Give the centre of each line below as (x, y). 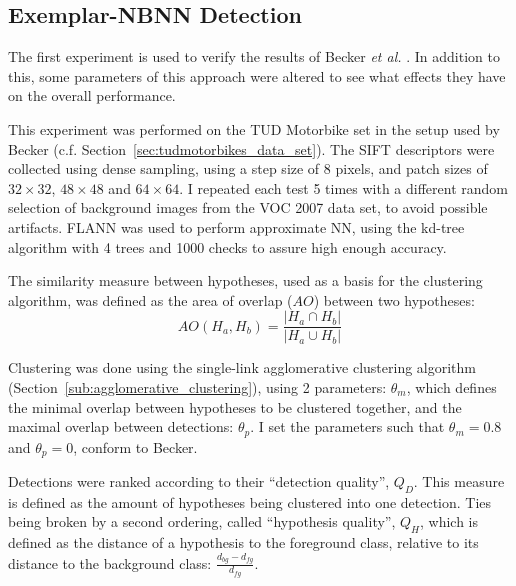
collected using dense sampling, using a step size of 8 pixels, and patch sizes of (248, 168)
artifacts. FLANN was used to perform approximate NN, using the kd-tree (236, 226)
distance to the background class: (110, 562)
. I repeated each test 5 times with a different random (343, 187)
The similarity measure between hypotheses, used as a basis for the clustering (245, 280)
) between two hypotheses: (394, 299)
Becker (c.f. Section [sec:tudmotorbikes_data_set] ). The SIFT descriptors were (251, 148)
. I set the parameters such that (347, 426)
